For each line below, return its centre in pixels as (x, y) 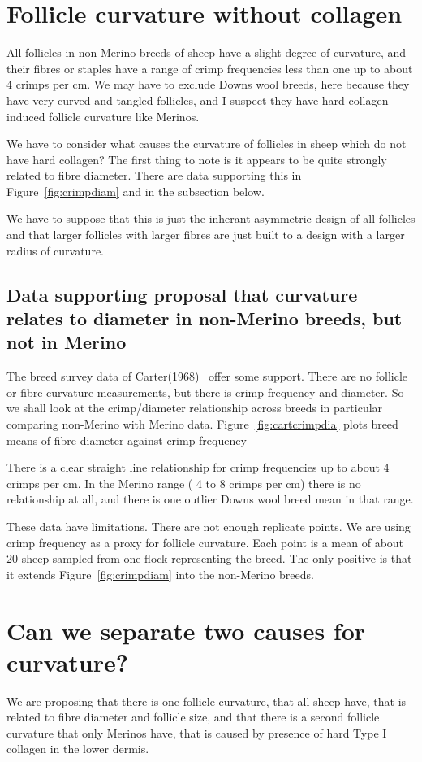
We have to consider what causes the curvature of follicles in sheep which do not (207, 144)
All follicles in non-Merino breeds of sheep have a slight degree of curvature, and (207, 52)
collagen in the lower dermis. (78, 749)
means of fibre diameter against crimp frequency (127, 440)
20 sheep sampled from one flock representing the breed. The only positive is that (209, 558)
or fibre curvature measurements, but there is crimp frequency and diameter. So (205, 392)
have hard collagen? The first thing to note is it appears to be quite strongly (197, 159)
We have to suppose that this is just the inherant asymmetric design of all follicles (211, 218)
